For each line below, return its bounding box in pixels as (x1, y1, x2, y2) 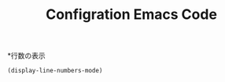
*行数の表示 (7, 51, 46, 61)
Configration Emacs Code (45, 6, 218, 24)
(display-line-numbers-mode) (7, 67, 103, 75)
